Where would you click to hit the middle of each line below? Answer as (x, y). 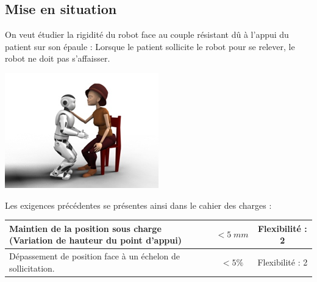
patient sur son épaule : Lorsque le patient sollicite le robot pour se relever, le (150, 46)
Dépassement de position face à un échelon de (94, 256)
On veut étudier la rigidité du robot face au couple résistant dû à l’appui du (147, 34)
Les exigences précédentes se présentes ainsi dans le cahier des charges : (138, 205)
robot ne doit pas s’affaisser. (58, 58)
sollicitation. (32, 268)
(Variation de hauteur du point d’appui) (95, 240)
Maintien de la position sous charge (85, 228)
